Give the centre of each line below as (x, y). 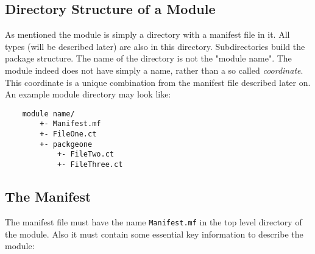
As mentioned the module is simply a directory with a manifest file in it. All (147, 34)
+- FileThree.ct (90, 165)
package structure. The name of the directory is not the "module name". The (148, 58)
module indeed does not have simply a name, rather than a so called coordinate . (154, 70)
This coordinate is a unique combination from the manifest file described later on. (158, 82)
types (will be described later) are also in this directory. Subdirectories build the (155, 46)
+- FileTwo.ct (85, 154)
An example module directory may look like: (88, 94)
